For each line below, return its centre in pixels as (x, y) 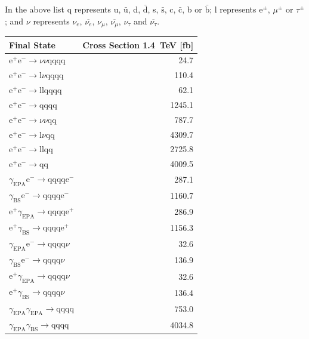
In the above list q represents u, (63, 9)
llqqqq (50, 91)
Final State (32, 44)
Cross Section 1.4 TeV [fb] (138, 44)
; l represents (233, 9)
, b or (192, 9)
